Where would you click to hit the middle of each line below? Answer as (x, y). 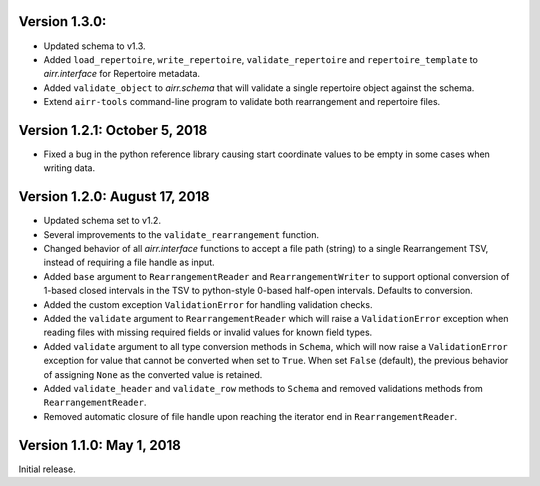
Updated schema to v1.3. (94, 46)
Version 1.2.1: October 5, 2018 (113, 130)
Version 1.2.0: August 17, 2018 (114, 196)
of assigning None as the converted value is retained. (153, 374)
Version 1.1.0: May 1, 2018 (100, 445)
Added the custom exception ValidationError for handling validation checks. (208, 304)
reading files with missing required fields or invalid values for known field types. (208, 332)
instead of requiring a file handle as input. (129, 262)
